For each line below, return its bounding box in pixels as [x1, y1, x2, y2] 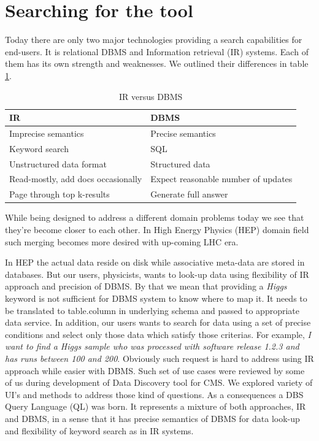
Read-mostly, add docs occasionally [9, 172, 142, 185]
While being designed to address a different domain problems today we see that [5, 211, 304, 224]
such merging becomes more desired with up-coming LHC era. [5, 235, 239, 248]
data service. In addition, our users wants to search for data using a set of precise [5, 316, 311, 329]
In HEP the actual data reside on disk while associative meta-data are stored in [5, 256, 305, 269]
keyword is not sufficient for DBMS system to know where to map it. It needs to [5, 291, 307, 304]
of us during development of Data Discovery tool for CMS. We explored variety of [5, 376, 313, 389]
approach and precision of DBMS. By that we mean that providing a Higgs [5, 280, 287, 293]
